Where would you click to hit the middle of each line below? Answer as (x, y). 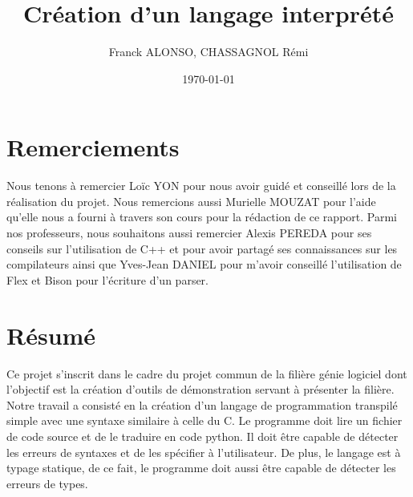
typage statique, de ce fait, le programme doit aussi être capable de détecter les (201, 468)
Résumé (51, 335)
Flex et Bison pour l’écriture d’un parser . (108, 279)
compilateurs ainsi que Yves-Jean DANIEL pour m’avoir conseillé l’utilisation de (204, 264)
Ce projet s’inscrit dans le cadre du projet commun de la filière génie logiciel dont (207, 373)
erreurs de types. (47, 483)
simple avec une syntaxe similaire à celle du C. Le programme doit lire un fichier (204, 420)
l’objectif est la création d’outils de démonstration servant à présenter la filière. (200, 389)
